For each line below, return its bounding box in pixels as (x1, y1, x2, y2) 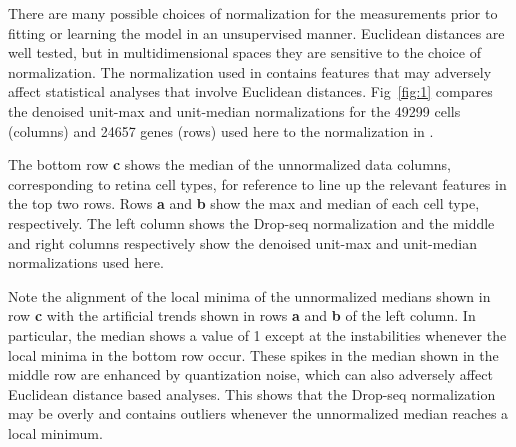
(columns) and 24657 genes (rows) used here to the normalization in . (8, 120, 434, 141)
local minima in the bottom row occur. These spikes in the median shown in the (8, 344, 499, 365)
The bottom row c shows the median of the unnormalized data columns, (8, 154, 452, 175)
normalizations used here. (8, 252, 164, 273)
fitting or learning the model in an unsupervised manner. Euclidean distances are (8, 22, 505, 43)
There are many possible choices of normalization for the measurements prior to (8, 3, 498, 23)
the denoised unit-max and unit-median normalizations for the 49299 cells (8, 100, 461, 121)
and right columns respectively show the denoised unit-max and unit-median (8, 232, 478, 253)
